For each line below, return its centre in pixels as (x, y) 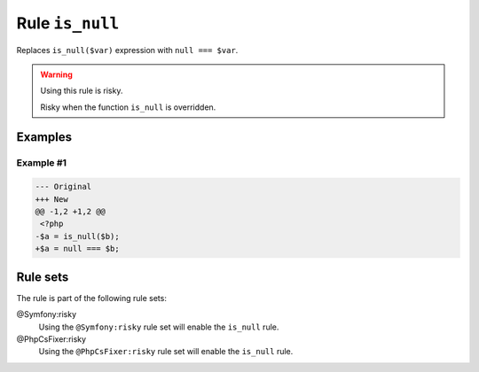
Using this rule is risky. (82, 91)
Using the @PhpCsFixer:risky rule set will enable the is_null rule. (166, 352)
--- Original (63, 187)
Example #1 (41, 162)
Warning (56, 74)
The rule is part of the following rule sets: (92, 298)
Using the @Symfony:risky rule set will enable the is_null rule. (159, 327)
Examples (44, 137)
